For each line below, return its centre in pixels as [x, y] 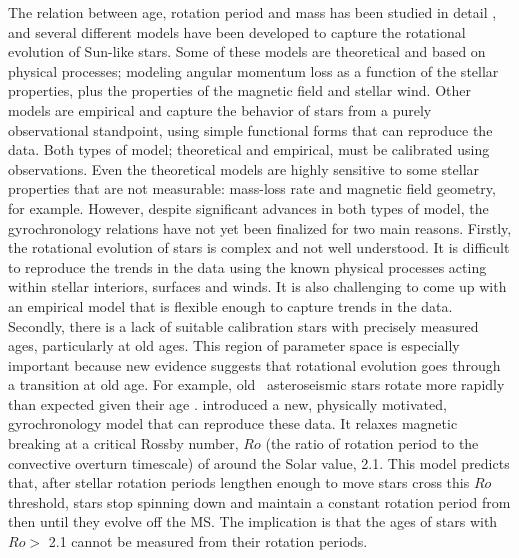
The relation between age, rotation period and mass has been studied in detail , [252, 12]
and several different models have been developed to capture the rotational [237, 31]
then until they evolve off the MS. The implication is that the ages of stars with [253, 521]
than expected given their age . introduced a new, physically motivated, [227, 403]
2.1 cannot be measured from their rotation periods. [208, 541]
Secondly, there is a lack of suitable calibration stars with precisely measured [243, 325]
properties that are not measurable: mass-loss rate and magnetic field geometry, [252, 188]
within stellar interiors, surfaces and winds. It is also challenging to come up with [257, 286]
